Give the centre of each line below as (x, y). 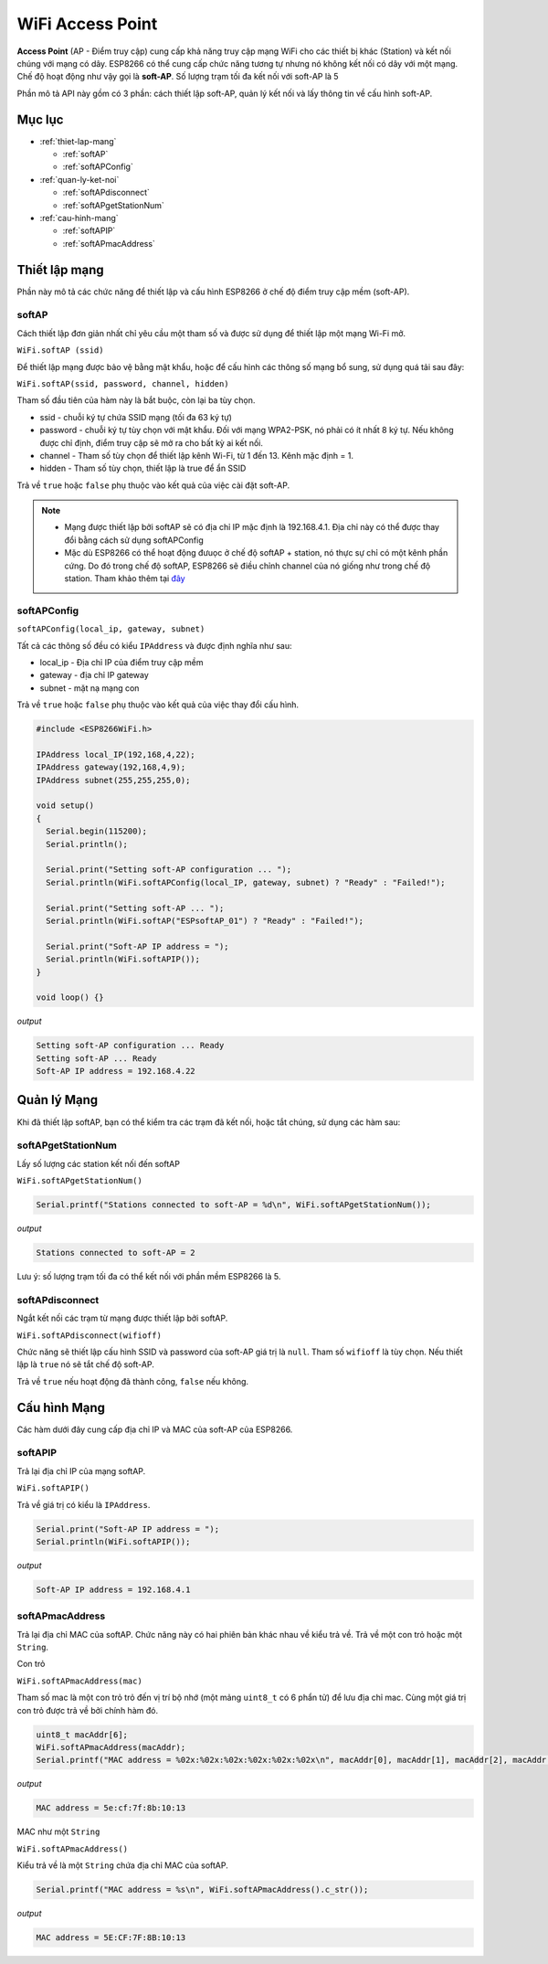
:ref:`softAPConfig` (98, 167)
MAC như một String (58, 1831)
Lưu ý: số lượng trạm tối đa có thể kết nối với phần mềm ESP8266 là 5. (149, 1277)
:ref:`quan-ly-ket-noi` (79, 179)
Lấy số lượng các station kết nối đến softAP (98, 1163)
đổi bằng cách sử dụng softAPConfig (134, 540)
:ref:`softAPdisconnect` (106, 193)
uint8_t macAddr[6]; (82, 1735)
